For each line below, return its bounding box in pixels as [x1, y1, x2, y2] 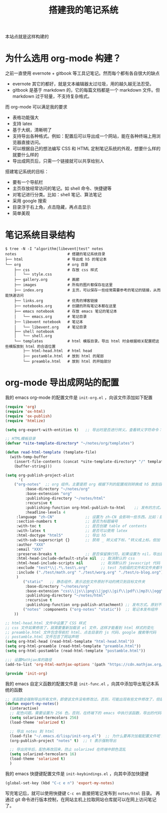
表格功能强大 [12, 115, 39, 120]
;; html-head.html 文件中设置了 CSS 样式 [5, 620, 86, 625]
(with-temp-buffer [9, 455, 48, 460]
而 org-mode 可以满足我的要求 [5, 104, 68, 110]
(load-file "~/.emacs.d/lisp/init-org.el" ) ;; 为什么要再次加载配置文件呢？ [9, 733, 164, 738]
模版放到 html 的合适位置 [8, 344, 56, 349]
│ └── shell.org [14, 334, 52, 339]
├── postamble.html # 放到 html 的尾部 [23, 354, 104, 359]
